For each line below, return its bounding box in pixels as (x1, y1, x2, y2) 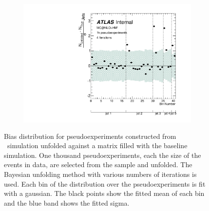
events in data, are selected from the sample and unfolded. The (4, 159, 192, 170)
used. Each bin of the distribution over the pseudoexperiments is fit (4, 178, 206, 189)
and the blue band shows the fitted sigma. (4, 197, 130, 208)
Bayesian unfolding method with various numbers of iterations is (4, 169, 197, 179)
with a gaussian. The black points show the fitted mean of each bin (4, 188, 205, 198)
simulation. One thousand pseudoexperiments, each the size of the (4, 150, 201, 160)
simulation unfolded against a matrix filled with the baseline (7, 140, 188, 151)
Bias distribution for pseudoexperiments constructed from (4, 131, 176, 141)
